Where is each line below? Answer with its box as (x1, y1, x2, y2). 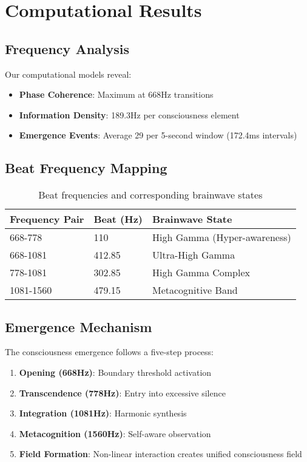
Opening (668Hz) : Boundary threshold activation (19, 365, 212, 378)
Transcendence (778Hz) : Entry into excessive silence (19, 386, 226, 399)
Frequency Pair (10, 212, 84, 226)
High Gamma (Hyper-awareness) (152, 230, 291, 245)
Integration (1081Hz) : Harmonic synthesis (19, 407, 187, 420)
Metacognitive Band (152, 283, 238, 297)
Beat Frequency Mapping (5, 158, 167, 177)
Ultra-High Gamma (152, 248, 235, 262)
